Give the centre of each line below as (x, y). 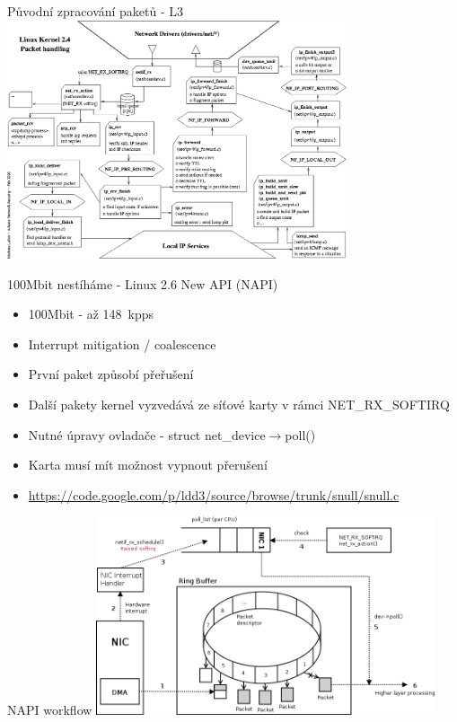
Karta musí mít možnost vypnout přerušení (148, 465)
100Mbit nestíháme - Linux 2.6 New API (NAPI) (143, 283)
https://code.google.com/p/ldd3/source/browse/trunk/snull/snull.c (214, 494)
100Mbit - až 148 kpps (91, 314)
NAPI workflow (50, 710)
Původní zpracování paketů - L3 (96, 11)
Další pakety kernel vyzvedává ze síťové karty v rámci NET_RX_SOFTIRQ (239, 404)
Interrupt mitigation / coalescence (122, 343)
